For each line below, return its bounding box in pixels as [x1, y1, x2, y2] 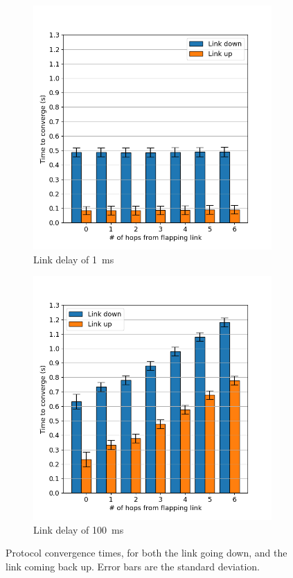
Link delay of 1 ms [33, 252, 114, 266]
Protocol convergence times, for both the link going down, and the [6, 545, 287, 560]
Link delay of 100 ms [33, 522, 124, 536]
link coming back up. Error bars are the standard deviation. [6, 559, 260, 573]
